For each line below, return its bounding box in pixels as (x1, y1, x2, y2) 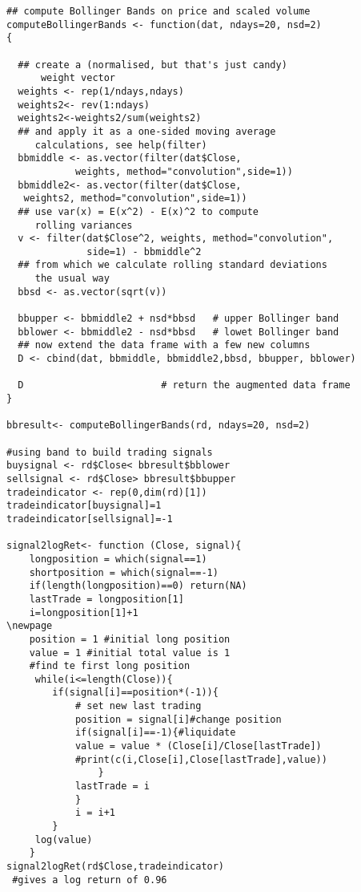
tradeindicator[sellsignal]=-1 (6, 513, 173, 525)
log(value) (34, 833, 93, 845)
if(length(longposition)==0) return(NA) (29, 580, 247, 592)
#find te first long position (29, 660, 191, 672)
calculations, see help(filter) (34, 139, 207, 151)
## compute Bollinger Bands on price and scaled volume (6, 6, 311, 17)
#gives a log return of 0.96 (12, 874, 167, 886)
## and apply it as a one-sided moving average (18, 125, 276, 137)
